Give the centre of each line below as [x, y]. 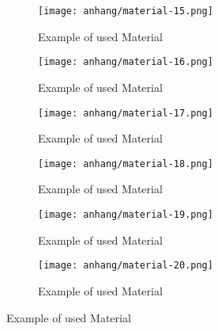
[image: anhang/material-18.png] [126, 164]
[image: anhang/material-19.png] [126, 215]
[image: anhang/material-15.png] [126, 11]
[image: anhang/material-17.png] [126, 113]
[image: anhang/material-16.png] [126, 62]
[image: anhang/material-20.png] [126, 266]
